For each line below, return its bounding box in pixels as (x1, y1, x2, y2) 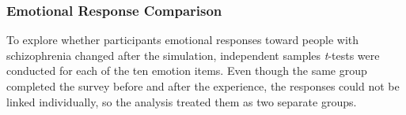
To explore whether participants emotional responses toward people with (6, 32, 359, 48)
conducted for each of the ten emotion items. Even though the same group (6, 62, 367, 79)
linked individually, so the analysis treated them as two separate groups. (6, 93, 357, 109)
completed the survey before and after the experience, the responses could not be (6, 78, 400, 94)
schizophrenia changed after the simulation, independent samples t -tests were (6, 46, 380, 63)
